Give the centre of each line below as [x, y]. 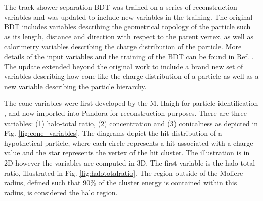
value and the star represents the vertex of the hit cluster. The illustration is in [127, 153]
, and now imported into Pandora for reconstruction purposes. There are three [125, 113]
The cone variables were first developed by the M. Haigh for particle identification [131, 103]
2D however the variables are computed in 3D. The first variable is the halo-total [130, 162]
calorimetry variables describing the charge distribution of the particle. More [123, 46]
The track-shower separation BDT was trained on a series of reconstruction [121, 7]
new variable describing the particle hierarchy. [75, 86]
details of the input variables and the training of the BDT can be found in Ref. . [129, 56]
